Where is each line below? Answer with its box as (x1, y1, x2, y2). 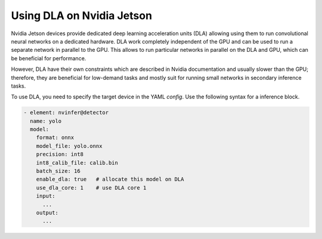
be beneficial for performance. (11, 54, 86, 62)
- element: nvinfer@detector (23, 109, 109, 116)
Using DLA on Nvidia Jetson (11, 9, 152, 22)
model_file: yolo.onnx (36, 142, 103, 149)
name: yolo (30, 117, 62, 125)
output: (36, 209, 59, 216)
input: (36, 193, 55, 200)
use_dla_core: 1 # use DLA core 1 (36, 184, 147, 191)
